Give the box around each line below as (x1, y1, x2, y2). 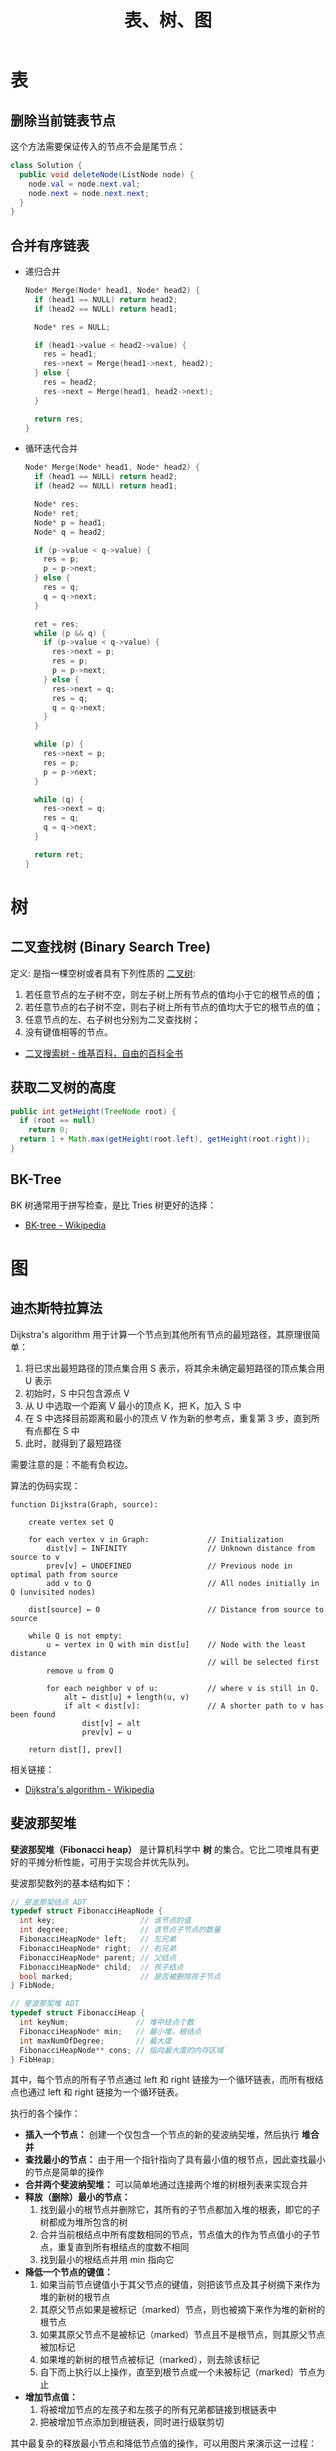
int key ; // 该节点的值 (19, 1916, 192, 1926)
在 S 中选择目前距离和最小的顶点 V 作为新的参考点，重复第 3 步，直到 (24, 1412, 312, 1424)
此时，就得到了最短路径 (24, 1437, 122, 1449)
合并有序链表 (10, 237, 90, 254)
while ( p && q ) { (34, 628, 107, 638)
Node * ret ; (34, 508, 80, 518)
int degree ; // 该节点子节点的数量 (19, 1925, 222, 1935)
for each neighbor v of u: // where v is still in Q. (46, 1683, 320, 1693)
